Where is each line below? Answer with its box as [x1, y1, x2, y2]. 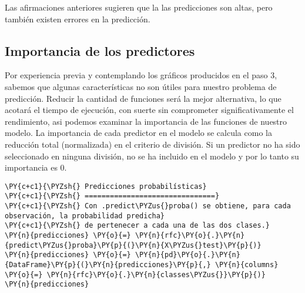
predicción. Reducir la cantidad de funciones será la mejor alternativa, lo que [5, 92, 281, 104]
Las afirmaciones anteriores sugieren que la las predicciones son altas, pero [5, 1, 273, 13]
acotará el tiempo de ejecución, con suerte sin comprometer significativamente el [5, 104, 294, 116]
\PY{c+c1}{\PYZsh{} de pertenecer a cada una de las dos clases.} [5, 221, 270, 230]
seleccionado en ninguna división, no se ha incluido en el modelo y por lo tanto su [5, 149, 299, 162]
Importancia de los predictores [5, 41, 195, 59]
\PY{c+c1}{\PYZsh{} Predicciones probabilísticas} [5, 182, 207, 191]
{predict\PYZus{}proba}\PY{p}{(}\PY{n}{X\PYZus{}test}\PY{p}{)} [5, 241, 262, 249]
